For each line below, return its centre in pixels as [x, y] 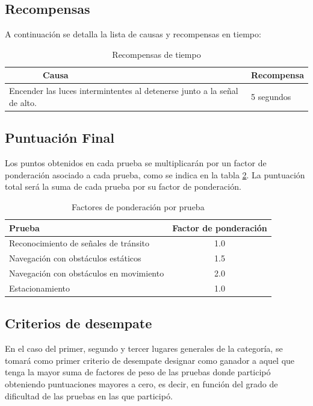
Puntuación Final [60, 138]
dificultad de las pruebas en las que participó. [89, 395]
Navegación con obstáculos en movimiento [87, 273]
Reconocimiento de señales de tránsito [79, 243]
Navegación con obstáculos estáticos [75, 258]
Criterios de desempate [79, 323]
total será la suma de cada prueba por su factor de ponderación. [123, 186]
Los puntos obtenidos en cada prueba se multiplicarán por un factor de [136, 163]
